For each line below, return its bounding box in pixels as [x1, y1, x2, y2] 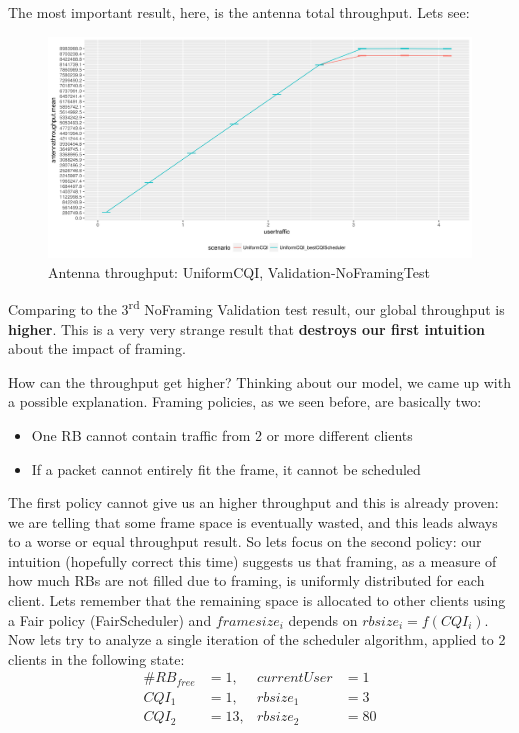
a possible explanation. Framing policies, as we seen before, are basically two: [8, 391, 482, 412]
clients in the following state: [8, 648, 185, 669]
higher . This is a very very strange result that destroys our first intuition [8, 318, 485, 339]
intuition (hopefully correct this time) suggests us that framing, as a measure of [8, 550, 497, 571]
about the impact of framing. [8, 338, 186, 359]
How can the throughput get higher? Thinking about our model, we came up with [8, 371, 511, 392]
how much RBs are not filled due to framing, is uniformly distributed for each [8, 570, 485, 591]
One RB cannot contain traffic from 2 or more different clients [31, 424, 413, 445]
